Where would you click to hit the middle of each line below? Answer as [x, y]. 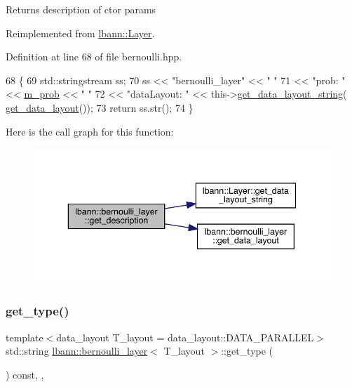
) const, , [25, 374]
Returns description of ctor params [81, 9]
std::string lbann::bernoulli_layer [77, 351]
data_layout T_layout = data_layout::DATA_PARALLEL [185, 337]
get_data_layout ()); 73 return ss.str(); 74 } [100, 107]
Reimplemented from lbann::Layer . [80, 33]
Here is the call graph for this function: [90, 131]
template [25, 337]
